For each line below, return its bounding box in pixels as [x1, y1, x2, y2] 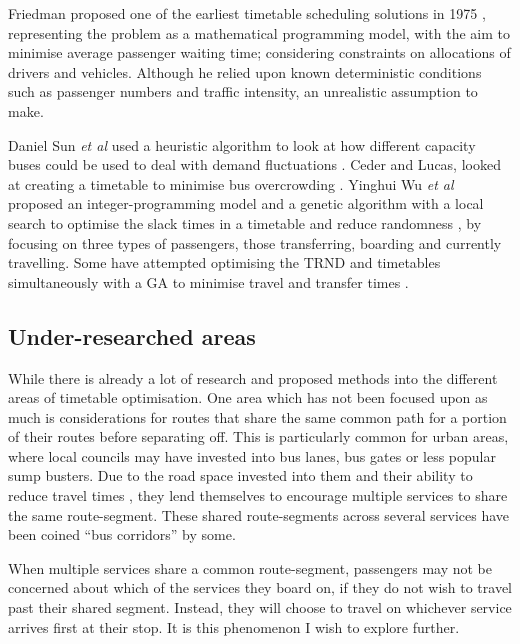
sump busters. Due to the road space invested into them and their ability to [8, 465, 473, 486]
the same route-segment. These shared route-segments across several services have [8, 504, 510, 525]
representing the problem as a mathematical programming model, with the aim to [8, 22, 510, 43]
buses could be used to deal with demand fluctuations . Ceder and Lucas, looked [8, 154, 501, 175]
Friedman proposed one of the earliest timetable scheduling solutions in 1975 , [8, 3, 486, 23]
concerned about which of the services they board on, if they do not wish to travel [8, 577, 512, 598]
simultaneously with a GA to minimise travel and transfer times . [8, 271, 409, 292]
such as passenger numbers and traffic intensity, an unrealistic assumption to [8, 81, 478, 102]
